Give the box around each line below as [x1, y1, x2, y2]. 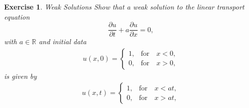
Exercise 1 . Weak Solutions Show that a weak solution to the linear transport [4, 2, 244, 12]
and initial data [38, 36, 87, 47]
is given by [4, 70, 37, 81]
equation [4, 11, 30, 22]
